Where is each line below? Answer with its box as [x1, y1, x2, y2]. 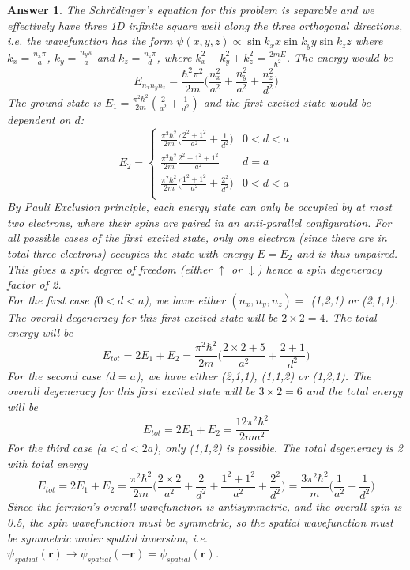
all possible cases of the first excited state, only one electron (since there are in [7, 229, 387, 246]
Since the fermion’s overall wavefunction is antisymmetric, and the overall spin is [7, 498, 402, 515]
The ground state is [7, 93, 101, 110]
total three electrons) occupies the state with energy [7, 245, 254, 262]
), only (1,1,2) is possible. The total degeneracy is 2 [153, 440, 403, 456]
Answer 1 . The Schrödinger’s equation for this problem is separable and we [7, 2, 374, 17]
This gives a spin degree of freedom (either [7, 260, 213, 277]
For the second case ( [7, 367, 110, 383]
